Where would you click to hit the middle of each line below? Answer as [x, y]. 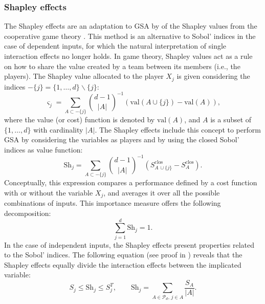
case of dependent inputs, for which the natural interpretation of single [115, 46]
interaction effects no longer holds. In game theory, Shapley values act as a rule [128, 56]
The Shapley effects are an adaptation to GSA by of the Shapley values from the [131, 26]
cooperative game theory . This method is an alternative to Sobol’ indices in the [130, 36]
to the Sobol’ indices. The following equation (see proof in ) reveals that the [123, 255]
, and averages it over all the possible [162, 192]
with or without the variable [49, 192]
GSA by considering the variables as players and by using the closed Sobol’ [122, 139]
